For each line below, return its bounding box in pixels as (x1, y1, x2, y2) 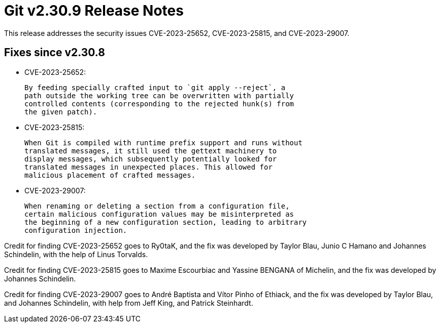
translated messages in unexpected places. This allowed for (24, 162, 273, 171)
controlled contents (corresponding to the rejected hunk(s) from (24, 99, 294, 108)
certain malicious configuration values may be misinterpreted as (24, 210, 294, 218)
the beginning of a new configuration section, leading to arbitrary (24, 218, 307, 226)
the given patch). (24, 107, 97, 116)
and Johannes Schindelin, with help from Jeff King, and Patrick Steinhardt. (4, 298, 253, 307)
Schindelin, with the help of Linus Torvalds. (4, 250, 148, 259)
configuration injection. (24, 226, 127, 234)
